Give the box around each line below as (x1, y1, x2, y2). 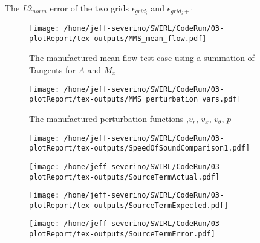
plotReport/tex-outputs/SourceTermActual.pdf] (29, 172, 219, 181)
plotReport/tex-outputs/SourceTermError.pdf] (29, 230, 215, 239)
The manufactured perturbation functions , (29, 112, 189, 125)
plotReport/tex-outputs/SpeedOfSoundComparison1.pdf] (29, 144, 250, 153)
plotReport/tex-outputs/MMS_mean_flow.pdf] (29, 34, 207, 43)
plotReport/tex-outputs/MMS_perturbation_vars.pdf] (29, 95, 241, 104)
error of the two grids (50, 2, 129, 15)
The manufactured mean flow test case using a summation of (29, 51, 255, 64)
